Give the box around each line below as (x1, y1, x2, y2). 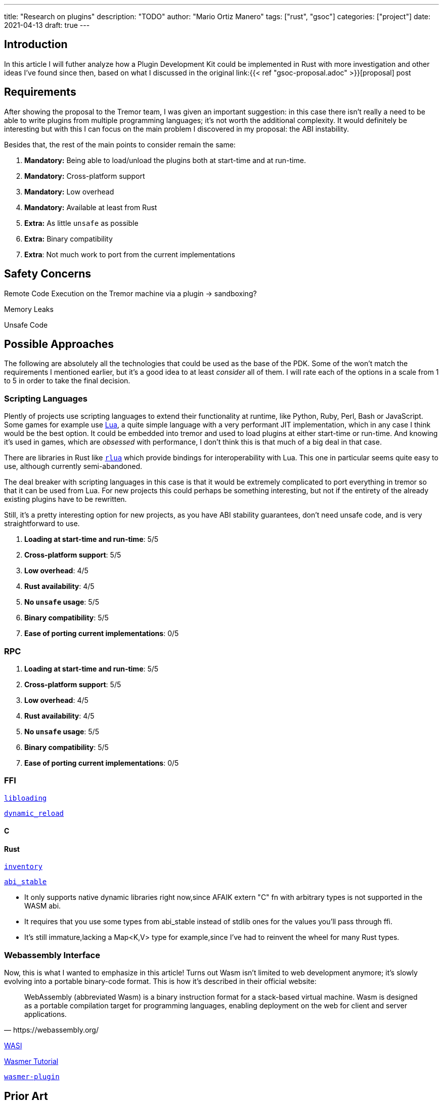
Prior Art (4, 1089, 48, 1102)
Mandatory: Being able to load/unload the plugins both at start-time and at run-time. (24, 155, 306, 165)
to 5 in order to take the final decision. (4, 376, 130, 385)
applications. (24, 1010, 67, 1019)
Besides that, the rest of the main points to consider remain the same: (4, 140, 236, 149)
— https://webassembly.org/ (4, 1026, 99, 1035)
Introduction (4, 38, 68, 51)
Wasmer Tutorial (4, 1057, 59, 1066)
